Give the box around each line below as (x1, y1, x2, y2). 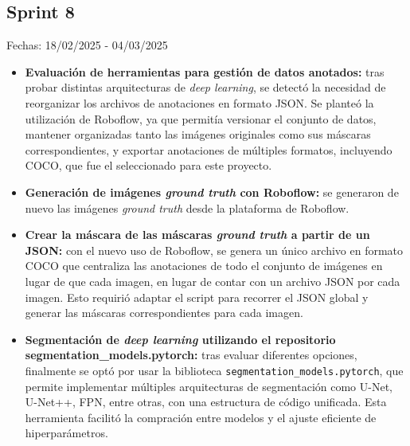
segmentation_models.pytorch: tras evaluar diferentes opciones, (25, 346, 357, 363)
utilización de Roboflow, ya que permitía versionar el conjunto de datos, (25, 110, 377, 127)
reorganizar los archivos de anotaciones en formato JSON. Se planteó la (25, 94, 374, 111)
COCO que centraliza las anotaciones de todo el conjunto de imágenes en (25, 257, 383, 274)
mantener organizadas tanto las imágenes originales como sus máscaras (25, 126, 371, 143)
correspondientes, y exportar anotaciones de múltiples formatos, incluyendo (25, 141, 392, 158)
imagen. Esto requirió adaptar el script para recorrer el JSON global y (25, 288, 369, 305)
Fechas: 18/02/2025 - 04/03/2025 (6, 37, 168, 53)
